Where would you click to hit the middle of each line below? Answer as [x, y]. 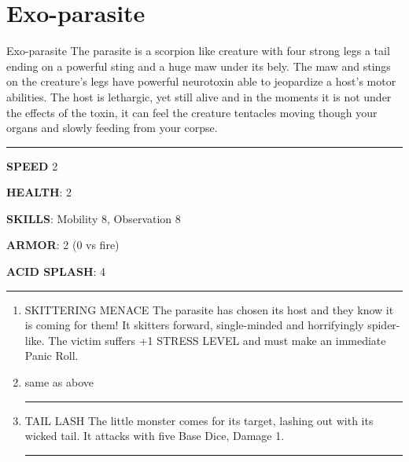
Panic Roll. [52, 356]
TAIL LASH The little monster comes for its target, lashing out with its [199, 420]
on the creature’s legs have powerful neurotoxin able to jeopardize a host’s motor [201, 81]
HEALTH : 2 [39, 192]
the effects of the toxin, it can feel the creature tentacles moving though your [192, 112]
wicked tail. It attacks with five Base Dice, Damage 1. [155, 436]
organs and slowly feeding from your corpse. [112, 128]
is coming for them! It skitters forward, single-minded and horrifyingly [194, 325]
